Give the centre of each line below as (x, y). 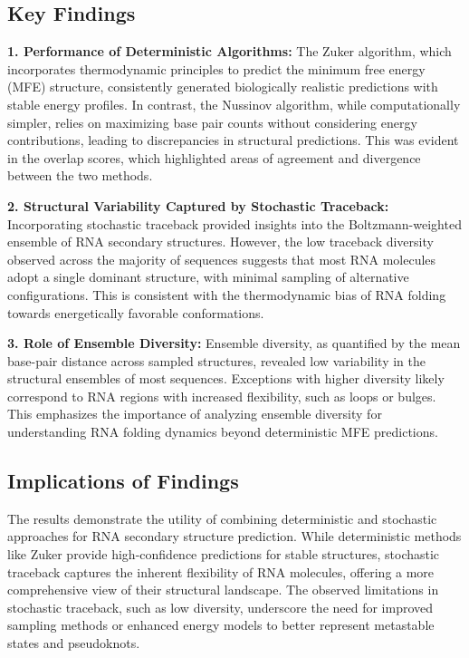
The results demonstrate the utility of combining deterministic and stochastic (222, 518)
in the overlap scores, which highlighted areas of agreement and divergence (214, 157)
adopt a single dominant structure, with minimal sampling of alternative (208, 277)
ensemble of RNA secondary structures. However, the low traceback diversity (220, 242)
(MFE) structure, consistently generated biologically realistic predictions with (223, 87)
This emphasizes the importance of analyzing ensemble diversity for (195, 414)
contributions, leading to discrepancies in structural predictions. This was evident (233, 140)
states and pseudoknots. (74, 643)
